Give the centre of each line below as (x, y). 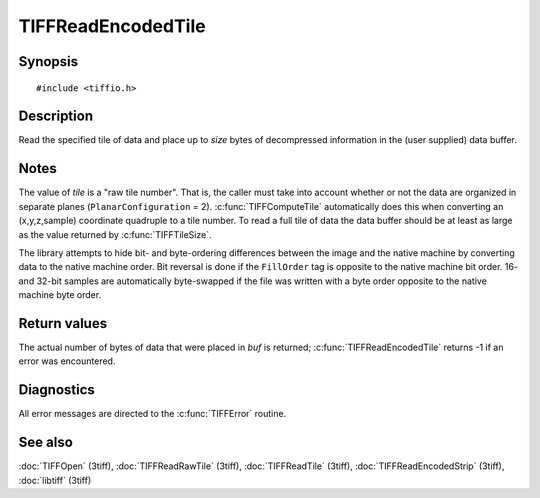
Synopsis (48, 61)
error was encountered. (67, 361)
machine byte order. (60, 295)
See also (46, 442)
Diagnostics (56, 390)
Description (56, 116)
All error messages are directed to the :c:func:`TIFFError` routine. (152, 414)
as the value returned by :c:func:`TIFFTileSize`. (115, 234)
